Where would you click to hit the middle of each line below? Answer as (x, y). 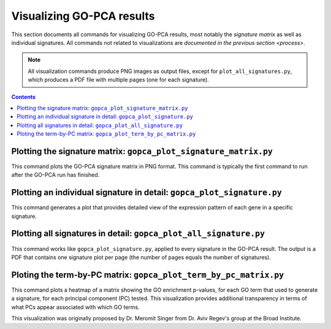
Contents (24, 97)
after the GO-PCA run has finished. (55, 175)
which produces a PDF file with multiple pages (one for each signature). (119, 80)
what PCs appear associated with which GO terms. (76, 307)
